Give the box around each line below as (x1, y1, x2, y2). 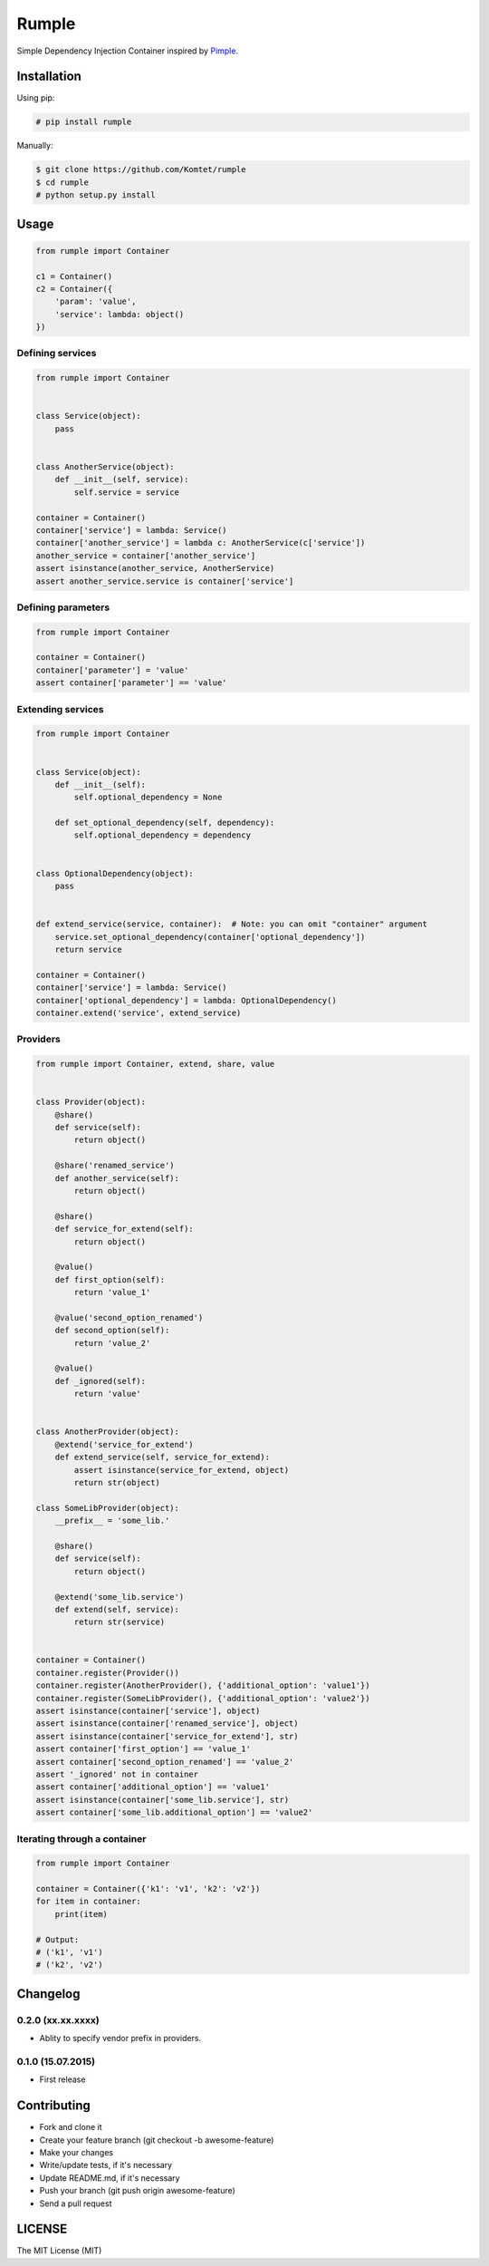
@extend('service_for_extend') (54, 1439, 194, 1449)
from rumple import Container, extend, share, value (35, 1059, 275, 1070)
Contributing (16, 2098, 91, 2114)
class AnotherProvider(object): (35, 1427, 180, 1437)
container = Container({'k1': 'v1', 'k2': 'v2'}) (35, 1883, 261, 1894)
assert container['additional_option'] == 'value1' (35, 1782, 271, 1792)
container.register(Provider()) (35, 1668, 180, 1678)
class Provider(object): (35, 1097, 147, 1108)
